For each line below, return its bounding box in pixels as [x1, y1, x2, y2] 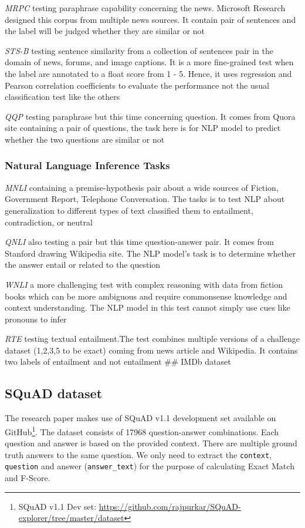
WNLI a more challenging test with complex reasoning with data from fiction [5, 278, 283, 290]
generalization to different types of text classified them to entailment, [5, 204, 253, 216]
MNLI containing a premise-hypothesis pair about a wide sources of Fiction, [5, 181, 279, 193]
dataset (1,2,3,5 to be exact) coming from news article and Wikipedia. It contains [5, 344, 298, 356]
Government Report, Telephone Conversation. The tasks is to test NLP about [5, 193, 285, 205]
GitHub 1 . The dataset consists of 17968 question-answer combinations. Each [5, 423, 279, 438]
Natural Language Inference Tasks [5, 158, 170, 173]
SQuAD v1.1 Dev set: [18, 500, 97, 512]
